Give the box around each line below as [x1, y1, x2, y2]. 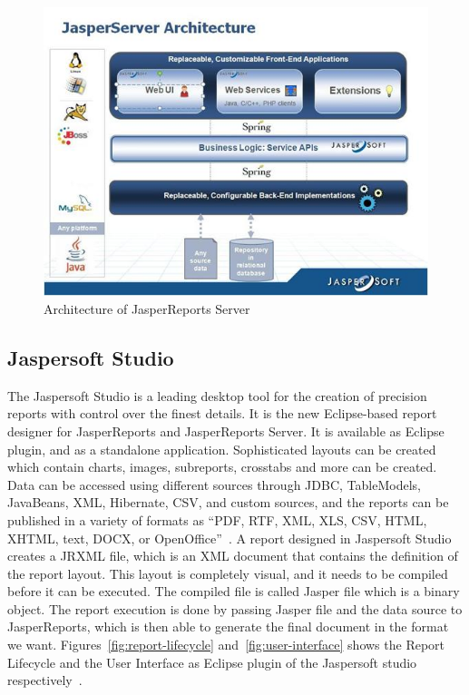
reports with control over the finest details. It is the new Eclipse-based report [7, 404, 437, 423]
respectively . [7, 671, 83, 690]
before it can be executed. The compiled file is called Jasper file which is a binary [7, 582, 460, 601]
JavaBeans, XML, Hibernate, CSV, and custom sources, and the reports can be [7, 493, 449, 512]
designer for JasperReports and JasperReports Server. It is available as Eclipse [7, 421, 445, 440]
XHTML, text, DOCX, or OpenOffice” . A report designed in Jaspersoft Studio [7, 528, 452, 547]
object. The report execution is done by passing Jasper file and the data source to [7, 599, 463, 618]
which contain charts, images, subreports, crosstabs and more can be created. [7, 457, 437, 476]
